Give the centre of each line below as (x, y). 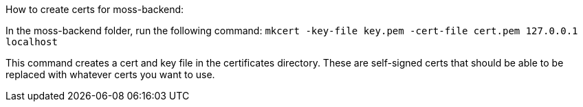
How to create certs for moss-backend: (95, 9)
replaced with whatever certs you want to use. (110, 74)
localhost (32, 42)
